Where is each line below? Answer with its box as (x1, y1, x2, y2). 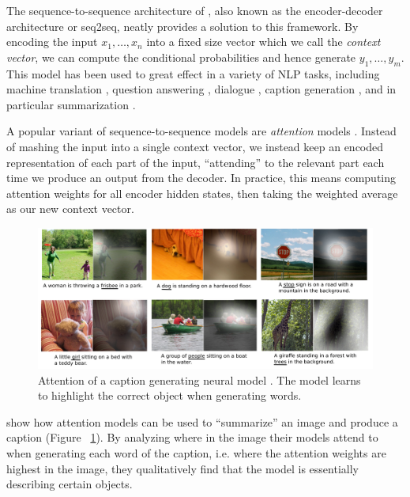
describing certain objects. (6, 476, 133, 492)
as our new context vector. (6, 200, 134, 217)
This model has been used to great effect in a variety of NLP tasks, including (6, 65, 380, 82)
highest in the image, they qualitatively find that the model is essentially (6, 460, 359, 476)
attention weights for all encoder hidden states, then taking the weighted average (6, 184, 398, 201)
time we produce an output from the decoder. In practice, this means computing (6, 169, 397, 186)
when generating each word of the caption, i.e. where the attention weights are (6, 444, 386, 461)
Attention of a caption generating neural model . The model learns (38, 371, 361, 388)
